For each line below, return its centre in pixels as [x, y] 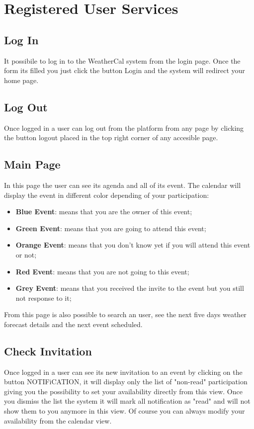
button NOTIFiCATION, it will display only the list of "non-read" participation [126, 382]
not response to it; [43, 298]
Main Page [32, 164]
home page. [21, 80]
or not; [26, 254]
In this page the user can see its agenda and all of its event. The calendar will [123, 185]
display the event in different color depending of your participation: [107, 195]
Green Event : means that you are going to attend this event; [111, 228]
